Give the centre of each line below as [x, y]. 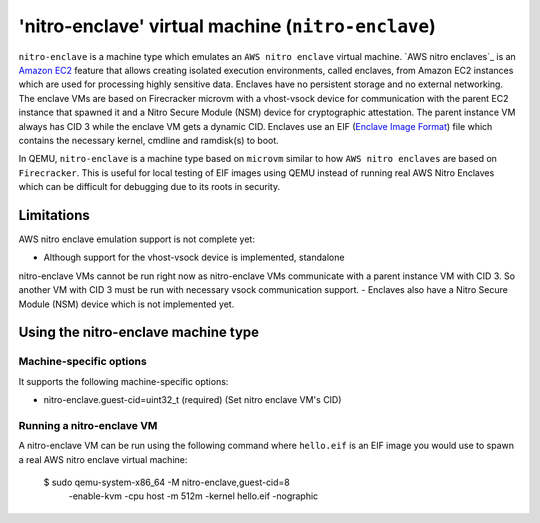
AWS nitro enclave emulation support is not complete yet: [136, 239]
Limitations [54, 215]
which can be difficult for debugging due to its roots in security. [149, 187]
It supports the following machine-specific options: [123, 381]
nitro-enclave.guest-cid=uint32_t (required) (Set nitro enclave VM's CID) [192, 400]
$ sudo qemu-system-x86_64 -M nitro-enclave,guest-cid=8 [166, 482]
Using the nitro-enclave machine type [139, 332]
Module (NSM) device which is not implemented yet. [126, 304]
